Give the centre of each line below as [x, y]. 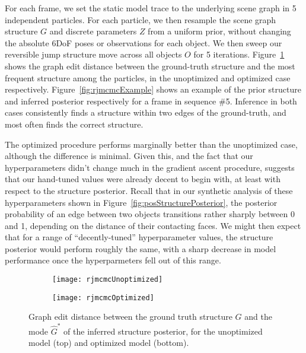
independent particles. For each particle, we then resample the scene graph [141, 19]
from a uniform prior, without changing [219, 31]
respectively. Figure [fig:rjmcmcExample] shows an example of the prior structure [153, 89]
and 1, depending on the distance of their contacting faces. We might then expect [153, 225]
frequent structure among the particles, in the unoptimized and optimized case [148, 77]
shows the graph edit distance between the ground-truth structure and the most [150, 66]
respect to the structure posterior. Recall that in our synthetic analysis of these [149, 190]
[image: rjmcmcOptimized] [103, 298]
